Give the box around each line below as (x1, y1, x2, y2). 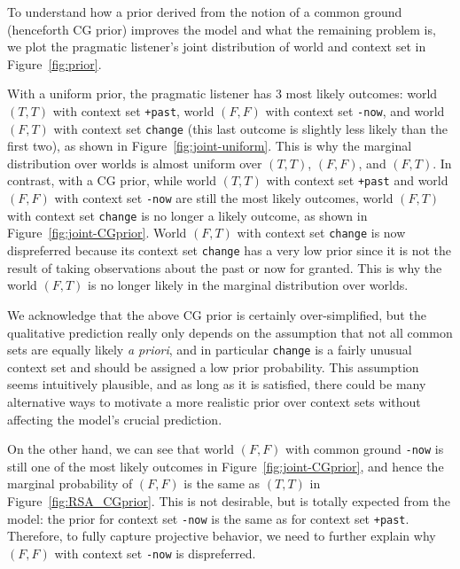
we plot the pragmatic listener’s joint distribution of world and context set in (7, 37, 426, 56)
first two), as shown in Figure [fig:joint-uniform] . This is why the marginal (7, 136, 412, 155)
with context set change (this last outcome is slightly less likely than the (53, 119, 448, 137)
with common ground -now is (285, 440, 444, 458)
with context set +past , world (52, 101, 214, 120)
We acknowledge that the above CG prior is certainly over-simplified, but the (7, 305, 426, 323)
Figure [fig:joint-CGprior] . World (7, 223, 187, 242)
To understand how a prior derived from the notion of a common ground (7, 3, 402, 20)
